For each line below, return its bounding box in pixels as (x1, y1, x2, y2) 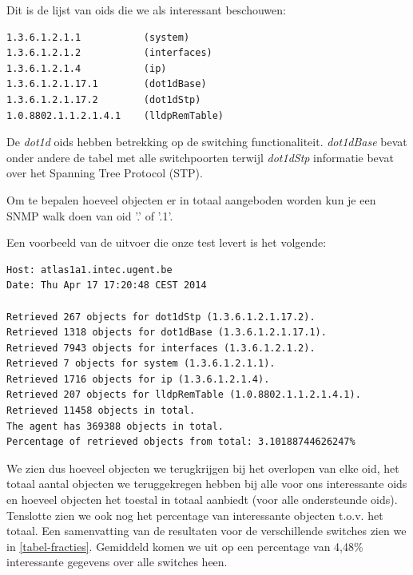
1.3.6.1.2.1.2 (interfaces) (6, 47, 212, 59)
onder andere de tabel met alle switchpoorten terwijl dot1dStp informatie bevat (6, 149, 394, 165)
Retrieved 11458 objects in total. (6, 405, 196, 417)
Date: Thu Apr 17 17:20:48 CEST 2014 (6, 280, 207, 291)
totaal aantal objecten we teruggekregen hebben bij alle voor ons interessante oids (6, 475, 407, 492)
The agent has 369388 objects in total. (6, 420, 224, 432)
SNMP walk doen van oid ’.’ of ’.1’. (6, 207, 173, 224)
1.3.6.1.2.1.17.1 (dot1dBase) (6, 78, 207, 90)
